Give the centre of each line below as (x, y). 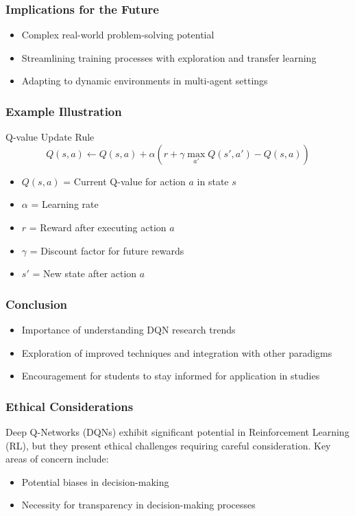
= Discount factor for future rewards (107, 250)
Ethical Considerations (70, 406)
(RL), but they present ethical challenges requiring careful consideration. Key (168, 445)
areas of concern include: (57, 459)
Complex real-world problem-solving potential (118, 35)
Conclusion (36, 304)
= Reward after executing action (98, 227)
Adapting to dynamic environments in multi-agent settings (145, 81)
